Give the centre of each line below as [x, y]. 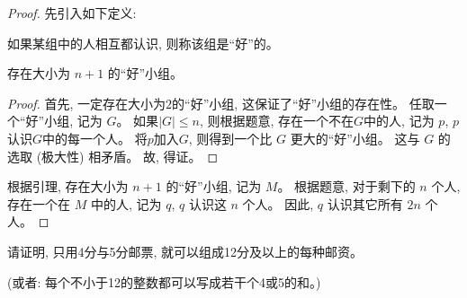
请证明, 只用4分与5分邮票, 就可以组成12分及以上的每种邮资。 [185, 251]
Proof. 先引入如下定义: [72, 13]
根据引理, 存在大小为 [68, 186]
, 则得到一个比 [230, 138]
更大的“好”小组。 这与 [355, 138]
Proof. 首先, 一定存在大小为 [87, 103]
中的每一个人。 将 [95, 138]
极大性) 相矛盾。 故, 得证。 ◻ [130, 156]
